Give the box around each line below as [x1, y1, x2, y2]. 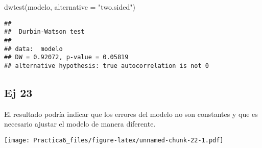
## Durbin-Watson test [4, 28, 85, 36]
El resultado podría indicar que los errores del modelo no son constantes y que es [4, 108, 258, 119]
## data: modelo [4, 45, 63, 53]
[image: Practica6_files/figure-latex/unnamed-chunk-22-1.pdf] [4, 136, 224, 144]
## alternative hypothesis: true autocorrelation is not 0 [4, 62, 209, 69]
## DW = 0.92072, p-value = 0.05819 [4, 54, 129, 61]
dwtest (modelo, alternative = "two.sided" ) [4, 2, 135, 12]
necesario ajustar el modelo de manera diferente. [4, 118, 156, 129]
